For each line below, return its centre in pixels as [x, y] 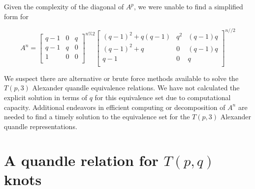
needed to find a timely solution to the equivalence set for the [97, 117]
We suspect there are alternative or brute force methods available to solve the [121, 78]
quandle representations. [41, 126]
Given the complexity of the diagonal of [64, 6]
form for [16, 16]
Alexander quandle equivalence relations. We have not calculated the [136, 88]
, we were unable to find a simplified [189, 6]
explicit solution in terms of [46, 97]
